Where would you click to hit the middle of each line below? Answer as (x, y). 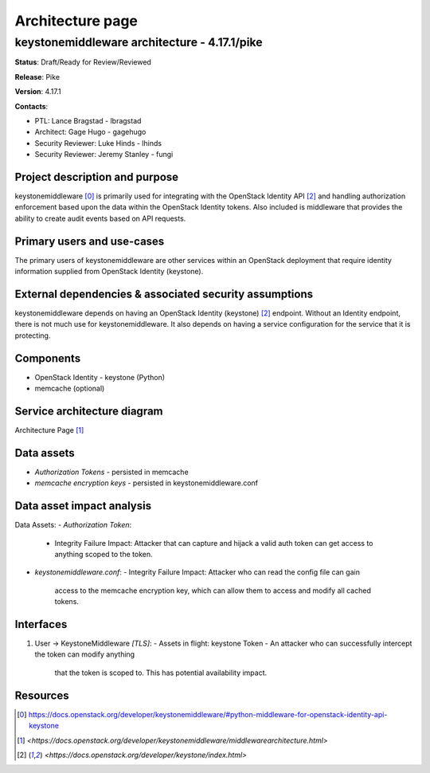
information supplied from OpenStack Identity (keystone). (109, 272)
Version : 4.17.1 (38, 92)
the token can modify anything (85, 654)
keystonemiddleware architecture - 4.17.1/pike (139, 42)
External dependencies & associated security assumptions (164, 294)
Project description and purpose (97, 177)
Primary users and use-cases (90, 241)
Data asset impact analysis (83, 506)
